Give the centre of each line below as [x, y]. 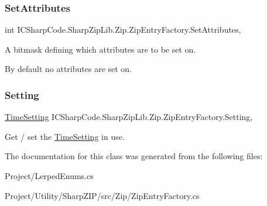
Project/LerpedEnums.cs [49, 176]
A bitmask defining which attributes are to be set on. [100, 49]
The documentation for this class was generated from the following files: [134, 156]
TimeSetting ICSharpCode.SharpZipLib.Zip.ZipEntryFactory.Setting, [129, 117]
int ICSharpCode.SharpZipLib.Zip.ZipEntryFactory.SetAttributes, [123, 30]
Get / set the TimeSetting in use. [65, 136]
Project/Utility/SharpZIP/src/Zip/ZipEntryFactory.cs [102, 195]
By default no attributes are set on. [69, 69]
